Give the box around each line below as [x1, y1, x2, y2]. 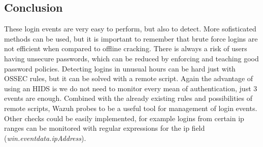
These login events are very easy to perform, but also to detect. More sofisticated [4, 23, 256, 34]
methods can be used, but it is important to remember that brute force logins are [4, 33, 258, 44]
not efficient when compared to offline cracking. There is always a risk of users [4, 43, 247, 54]
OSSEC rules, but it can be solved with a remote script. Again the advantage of [4, 73, 253, 84]
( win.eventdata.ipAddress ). [4, 132, 86, 143]
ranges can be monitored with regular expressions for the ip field [4, 123, 205, 133]
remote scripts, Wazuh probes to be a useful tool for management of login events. [4, 102, 257, 113]
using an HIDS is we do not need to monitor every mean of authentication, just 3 [4, 83, 257, 93]
